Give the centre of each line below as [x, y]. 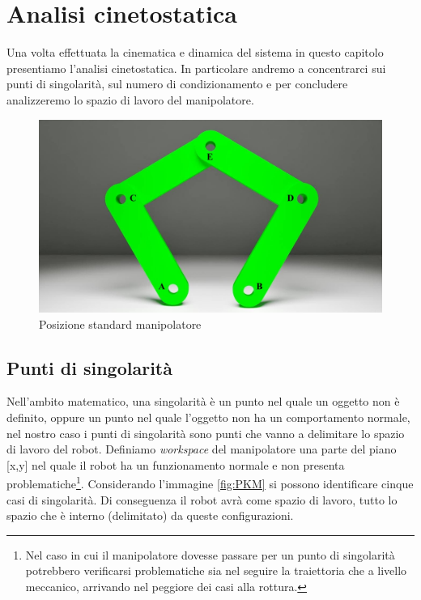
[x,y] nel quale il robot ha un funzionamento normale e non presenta [176, 464]
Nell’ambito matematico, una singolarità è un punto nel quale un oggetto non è [203, 401]
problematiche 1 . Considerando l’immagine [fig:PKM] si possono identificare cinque [210, 483]
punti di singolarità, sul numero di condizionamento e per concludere [177, 84]
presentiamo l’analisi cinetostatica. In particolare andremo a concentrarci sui [196, 68]
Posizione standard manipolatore [120, 323]
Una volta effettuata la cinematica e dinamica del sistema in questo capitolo [195, 52]
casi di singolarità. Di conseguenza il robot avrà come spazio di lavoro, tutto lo [202, 499]
